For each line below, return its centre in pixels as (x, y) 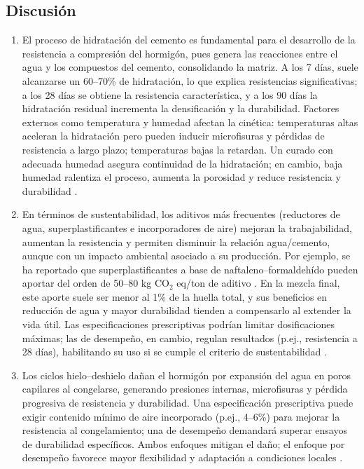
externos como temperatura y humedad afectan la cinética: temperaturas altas (190, 122)
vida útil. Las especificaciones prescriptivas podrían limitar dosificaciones (178, 324)
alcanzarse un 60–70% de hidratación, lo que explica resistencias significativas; (190, 80)
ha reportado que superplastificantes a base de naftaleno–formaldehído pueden (190, 269)
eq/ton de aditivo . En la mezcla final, (258, 283)
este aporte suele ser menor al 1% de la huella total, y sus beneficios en (175, 296)
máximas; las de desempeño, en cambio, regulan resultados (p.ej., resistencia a (190, 338)
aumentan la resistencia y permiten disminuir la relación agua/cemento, (176, 242)
